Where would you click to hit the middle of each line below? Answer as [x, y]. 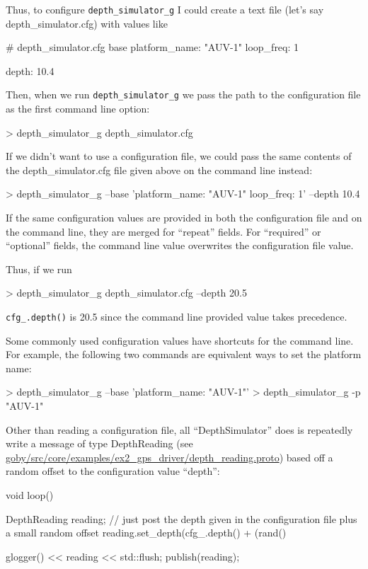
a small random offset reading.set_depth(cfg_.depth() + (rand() [146, 533]
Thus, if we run [39, 269]
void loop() [30, 495]
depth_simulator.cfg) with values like [87, 23]
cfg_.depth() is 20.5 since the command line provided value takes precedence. [177, 317]
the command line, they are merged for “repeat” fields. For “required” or [163, 231]
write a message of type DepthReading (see [99, 443]
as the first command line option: [78, 109]
